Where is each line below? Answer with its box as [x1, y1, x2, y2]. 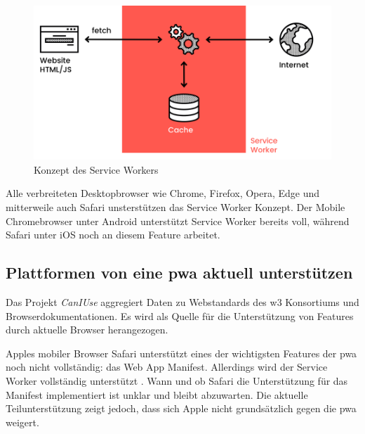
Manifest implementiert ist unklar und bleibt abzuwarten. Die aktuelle [6, 387, 308, 402]
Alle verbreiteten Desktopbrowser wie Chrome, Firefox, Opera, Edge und [6, 186, 320, 200]
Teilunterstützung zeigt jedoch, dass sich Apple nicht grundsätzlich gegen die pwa [6, 401, 357, 416]
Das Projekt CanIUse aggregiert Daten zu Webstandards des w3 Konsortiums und [6, 294, 359, 309]
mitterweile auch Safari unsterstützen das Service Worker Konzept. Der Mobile [6, 199, 345, 214]
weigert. [6, 414, 39, 429]
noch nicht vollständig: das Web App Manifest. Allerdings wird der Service [6, 359, 328, 374]
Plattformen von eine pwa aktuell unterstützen [6, 262, 353, 283]
